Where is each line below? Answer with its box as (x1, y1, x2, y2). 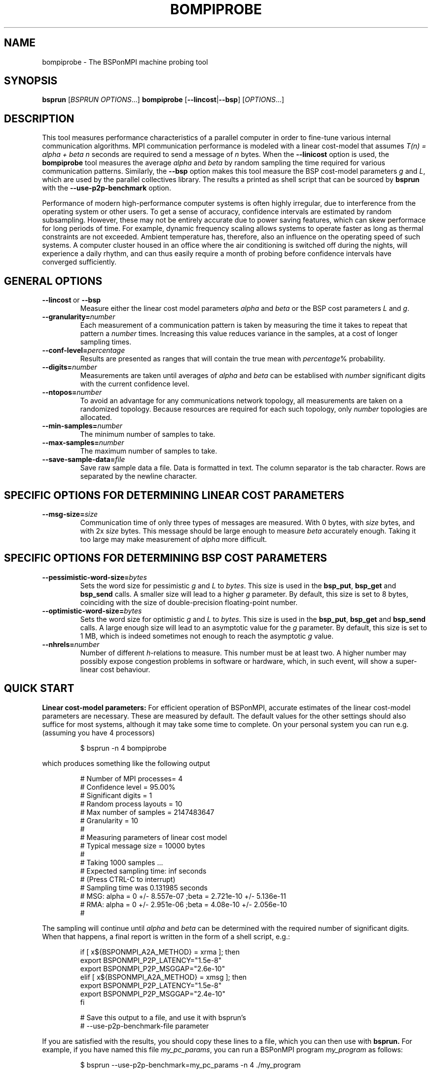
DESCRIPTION (4, 112, 74, 125)
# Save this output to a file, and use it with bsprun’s (80, 1013, 246, 1022)
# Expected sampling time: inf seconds (80, 866, 207, 875)
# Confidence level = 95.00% (80, 782, 176, 791)
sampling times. (80, 338, 132, 346)
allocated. (80, 413, 112, 422)
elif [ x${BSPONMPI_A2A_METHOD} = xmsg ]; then (80, 972, 247, 981)
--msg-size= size (42, 509, 98, 518)
